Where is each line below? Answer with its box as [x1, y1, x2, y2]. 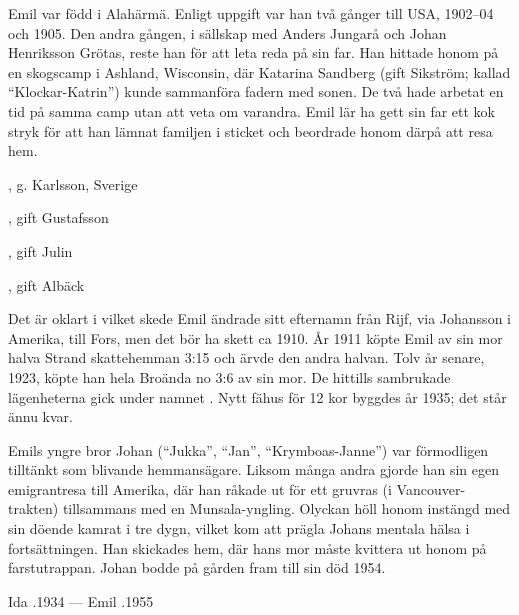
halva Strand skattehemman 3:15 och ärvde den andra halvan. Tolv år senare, [8, 347, 485, 368]
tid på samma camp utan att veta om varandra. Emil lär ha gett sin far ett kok [8, 100, 495, 121]
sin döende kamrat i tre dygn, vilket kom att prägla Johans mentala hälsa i [8, 518, 470, 539]
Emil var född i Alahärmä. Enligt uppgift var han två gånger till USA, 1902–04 [8, 3, 494, 23]
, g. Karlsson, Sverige [8, 173, 138, 194]
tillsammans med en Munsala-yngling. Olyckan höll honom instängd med [62, 498, 511, 519]
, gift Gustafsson [8, 207, 109, 228]
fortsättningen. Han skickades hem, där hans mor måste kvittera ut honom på [8, 537, 487, 558]
